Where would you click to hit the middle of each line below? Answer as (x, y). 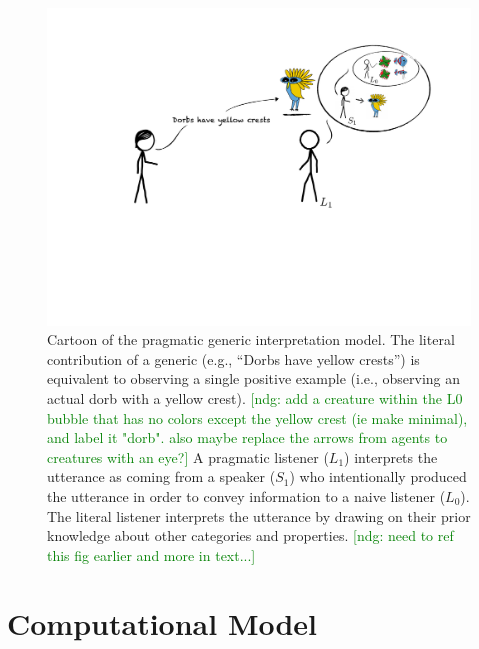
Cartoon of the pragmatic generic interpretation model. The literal (251, 339)
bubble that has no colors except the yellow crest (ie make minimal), (257, 417)
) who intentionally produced (378, 476)
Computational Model (162, 623)
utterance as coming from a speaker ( (161, 476)
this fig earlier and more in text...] (151, 554)
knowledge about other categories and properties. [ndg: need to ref (250, 535)
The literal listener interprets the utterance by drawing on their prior (259, 515)
